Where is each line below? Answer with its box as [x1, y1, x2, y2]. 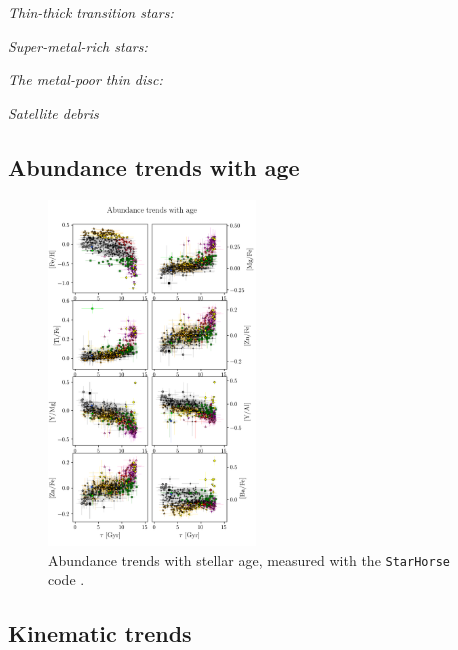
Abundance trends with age [8, 151, 300, 182]
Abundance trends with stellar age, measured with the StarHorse [48, 549, 450, 570]
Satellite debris [8, 102, 99, 123]
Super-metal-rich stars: [8, 35, 148, 56]
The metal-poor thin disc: [8, 69, 163, 90]
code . [48, 569, 85, 590]
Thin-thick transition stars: [8, 2, 174, 22]
